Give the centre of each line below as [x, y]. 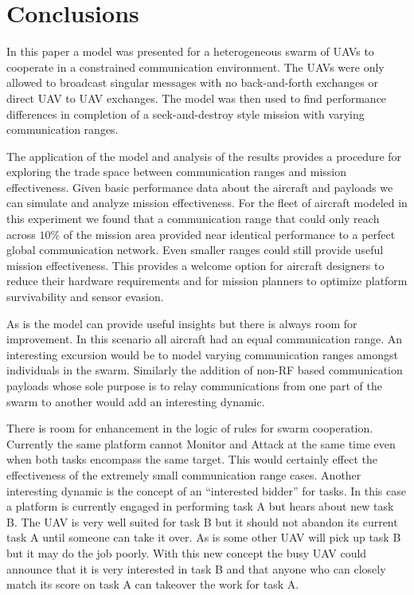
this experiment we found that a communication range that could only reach [193, 219]
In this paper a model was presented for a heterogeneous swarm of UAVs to [190, 51]
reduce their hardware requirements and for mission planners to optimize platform [207, 281]
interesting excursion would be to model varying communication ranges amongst [203, 354]
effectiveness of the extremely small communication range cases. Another [184, 474]
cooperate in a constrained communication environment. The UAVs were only [195, 67]
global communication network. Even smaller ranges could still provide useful [195, 250]
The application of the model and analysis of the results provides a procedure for [204, 156]
